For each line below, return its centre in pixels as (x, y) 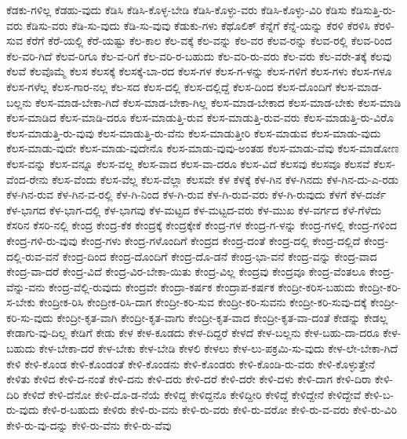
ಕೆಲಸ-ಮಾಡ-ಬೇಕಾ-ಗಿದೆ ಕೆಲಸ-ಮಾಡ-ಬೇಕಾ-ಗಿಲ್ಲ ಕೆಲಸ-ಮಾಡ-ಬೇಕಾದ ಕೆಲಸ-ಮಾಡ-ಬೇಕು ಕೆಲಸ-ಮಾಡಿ (218, 102)
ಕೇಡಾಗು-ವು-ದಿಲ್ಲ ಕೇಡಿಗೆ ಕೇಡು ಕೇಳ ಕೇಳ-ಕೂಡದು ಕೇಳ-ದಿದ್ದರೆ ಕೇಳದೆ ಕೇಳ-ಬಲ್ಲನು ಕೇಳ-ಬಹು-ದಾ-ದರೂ (193, 333)
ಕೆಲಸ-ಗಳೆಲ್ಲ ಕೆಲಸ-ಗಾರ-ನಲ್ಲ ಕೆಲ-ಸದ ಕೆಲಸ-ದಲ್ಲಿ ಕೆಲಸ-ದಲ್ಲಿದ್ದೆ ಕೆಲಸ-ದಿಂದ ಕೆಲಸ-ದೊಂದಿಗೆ (169, 86)
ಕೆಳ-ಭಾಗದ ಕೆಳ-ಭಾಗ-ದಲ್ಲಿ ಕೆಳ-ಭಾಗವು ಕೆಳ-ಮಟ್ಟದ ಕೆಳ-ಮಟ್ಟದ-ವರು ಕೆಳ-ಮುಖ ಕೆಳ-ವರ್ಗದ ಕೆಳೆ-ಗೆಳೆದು (194, 209)
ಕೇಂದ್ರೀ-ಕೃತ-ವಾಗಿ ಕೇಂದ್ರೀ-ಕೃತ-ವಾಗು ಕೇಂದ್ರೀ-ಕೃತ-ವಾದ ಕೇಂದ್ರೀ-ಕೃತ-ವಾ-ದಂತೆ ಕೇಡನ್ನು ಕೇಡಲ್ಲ (222, 317)
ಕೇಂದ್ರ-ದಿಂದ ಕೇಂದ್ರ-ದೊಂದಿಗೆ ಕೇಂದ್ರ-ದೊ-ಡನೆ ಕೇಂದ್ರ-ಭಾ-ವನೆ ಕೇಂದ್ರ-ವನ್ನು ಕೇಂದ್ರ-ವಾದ (220, 256)
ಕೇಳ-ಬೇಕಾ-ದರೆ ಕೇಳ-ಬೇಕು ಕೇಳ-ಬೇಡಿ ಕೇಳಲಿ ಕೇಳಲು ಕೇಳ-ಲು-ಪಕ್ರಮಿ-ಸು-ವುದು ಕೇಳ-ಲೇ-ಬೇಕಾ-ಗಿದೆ (218, 348)
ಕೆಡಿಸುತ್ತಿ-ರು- (373, 9)
